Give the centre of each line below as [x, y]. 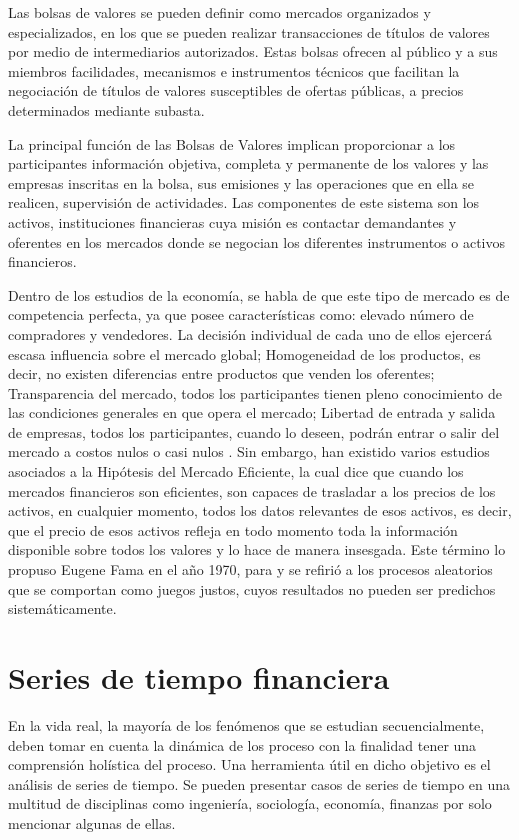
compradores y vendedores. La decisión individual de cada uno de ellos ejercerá [250, 333]
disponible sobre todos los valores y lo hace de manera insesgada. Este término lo [257, 549]
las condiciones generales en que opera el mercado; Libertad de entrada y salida [252, 412]
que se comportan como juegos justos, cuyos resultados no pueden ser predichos [252, 588]
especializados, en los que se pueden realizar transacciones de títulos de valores [249, 31]
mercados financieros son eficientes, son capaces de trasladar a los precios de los [252, 490]
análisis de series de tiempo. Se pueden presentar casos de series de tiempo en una [259, 783]
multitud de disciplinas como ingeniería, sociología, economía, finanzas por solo [250, 803]
